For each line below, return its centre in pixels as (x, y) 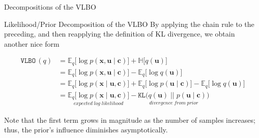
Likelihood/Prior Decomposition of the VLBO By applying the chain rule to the (129, 24)
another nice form (32, 43)
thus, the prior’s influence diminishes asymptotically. (86, 130)
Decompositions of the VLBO (50, 7)
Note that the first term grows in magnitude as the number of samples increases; (130, 119)
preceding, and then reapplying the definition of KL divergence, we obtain (120, 34)
